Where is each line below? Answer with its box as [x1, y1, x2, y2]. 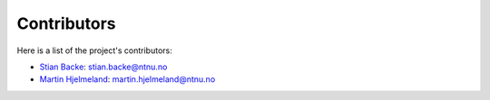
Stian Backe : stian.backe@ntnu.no [39, 61, 168, 72]
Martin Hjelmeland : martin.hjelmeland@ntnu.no [39, 74, 216, 85]
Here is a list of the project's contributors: [16, 45, 172, 56]
